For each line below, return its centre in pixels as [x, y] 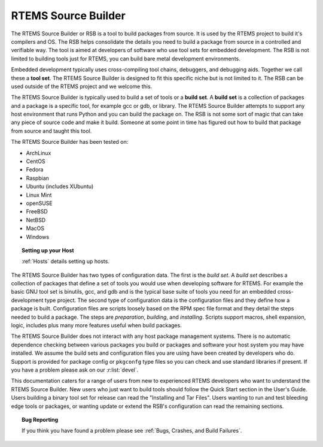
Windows [38, 237]
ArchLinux [39, 153]
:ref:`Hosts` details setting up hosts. [66, 261]
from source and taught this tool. [51, 131]
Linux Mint [39, 195]
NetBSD [36, 220]
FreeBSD [37, 212]
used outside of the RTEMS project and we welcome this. [82, 86]
